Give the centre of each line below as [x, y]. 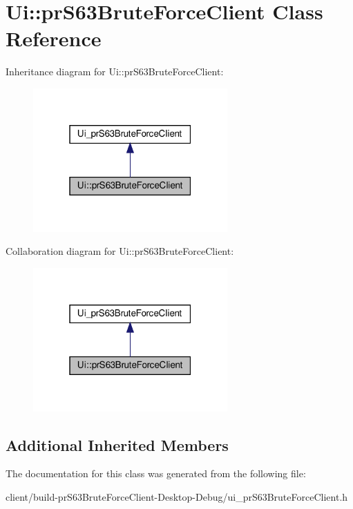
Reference [54, 38]
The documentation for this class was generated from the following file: [156, 473]
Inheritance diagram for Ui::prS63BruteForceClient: [115, 71]
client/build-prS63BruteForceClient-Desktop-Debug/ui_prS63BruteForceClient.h [177, 497]
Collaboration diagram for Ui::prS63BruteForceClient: [120, 251]
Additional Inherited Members [117, 444]
